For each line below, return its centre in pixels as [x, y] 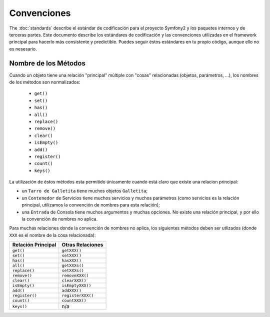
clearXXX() [74, 281]
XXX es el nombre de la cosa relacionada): [52, 235]
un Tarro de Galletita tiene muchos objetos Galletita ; [84, 191]
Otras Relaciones [82, 245]
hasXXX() [72, 261]
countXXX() [74, 301]
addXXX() [72, 291]
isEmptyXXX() [76, 286]
